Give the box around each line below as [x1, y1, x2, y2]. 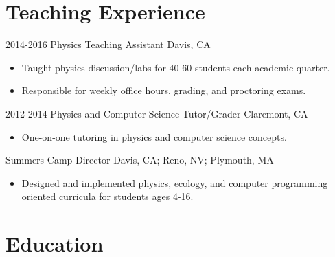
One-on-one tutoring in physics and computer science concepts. [21, 129, 287, 144]
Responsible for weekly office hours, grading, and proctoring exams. [21, 83, 306, 98]
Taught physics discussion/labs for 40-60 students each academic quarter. [21, 60, 330, 74]
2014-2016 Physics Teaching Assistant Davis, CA [5, 37, 211, 52]
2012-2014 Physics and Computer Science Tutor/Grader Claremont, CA [5, 106, 308, 120]
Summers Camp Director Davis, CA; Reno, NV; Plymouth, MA [5, 153, 274, 167]
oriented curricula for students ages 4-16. [21, 189, 194, 203]
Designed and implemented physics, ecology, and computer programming [21, 175, 328, 190]
